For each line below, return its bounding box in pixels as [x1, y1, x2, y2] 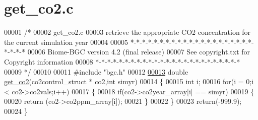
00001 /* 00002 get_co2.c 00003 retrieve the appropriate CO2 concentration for [4, 27, 251, 37]
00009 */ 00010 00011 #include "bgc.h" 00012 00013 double [4, 66, 188, 77]
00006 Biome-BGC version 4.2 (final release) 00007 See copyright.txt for [27, 46, 250, 57]
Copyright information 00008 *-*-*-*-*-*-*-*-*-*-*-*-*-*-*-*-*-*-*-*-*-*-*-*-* [4, 56, 240, 67]
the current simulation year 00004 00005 [4, 36, 128, 47]
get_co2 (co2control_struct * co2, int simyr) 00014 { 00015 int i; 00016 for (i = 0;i [4, 76, 254, 87]
